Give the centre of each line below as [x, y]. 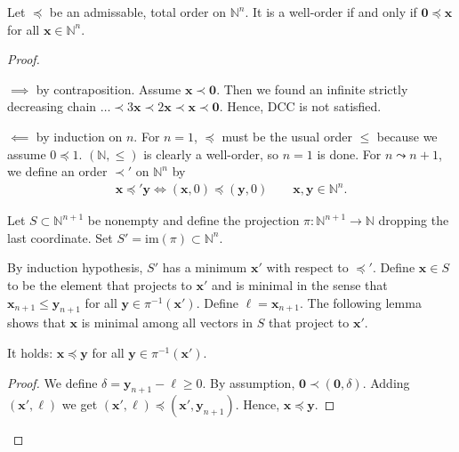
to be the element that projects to [100, 285]
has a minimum [205, 267]
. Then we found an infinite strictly [312, 89]
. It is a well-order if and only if [331, 12]
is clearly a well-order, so [211, 153]
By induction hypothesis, [75, 267]
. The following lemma [361, 302]
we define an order [57, 171]
